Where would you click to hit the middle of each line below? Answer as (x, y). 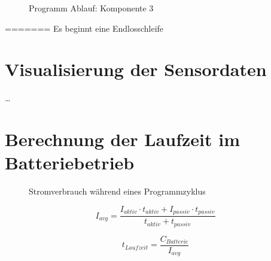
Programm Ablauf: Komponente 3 (91, 8)
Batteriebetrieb (70, 163)
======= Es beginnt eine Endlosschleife (84, 28)
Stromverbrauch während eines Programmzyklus (117, 191)
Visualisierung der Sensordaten (136, 69)
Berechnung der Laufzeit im (122, 139)
